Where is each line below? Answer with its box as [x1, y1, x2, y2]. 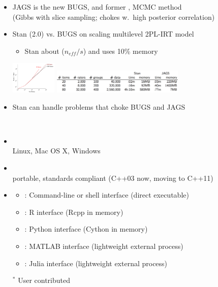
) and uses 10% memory [83, 45, 158, 56]
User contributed [18, 275, 70, 285]
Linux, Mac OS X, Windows [12, 145, 101, 156]
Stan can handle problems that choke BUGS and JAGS [12, 101, 185, 112]
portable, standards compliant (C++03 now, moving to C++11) [12, 172, 213, 183]
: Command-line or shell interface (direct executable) [24, 189, 189, 200]
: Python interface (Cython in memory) [24, 224, 148, 234]
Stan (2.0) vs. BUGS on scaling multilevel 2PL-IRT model [12, 28, 194, 39]
